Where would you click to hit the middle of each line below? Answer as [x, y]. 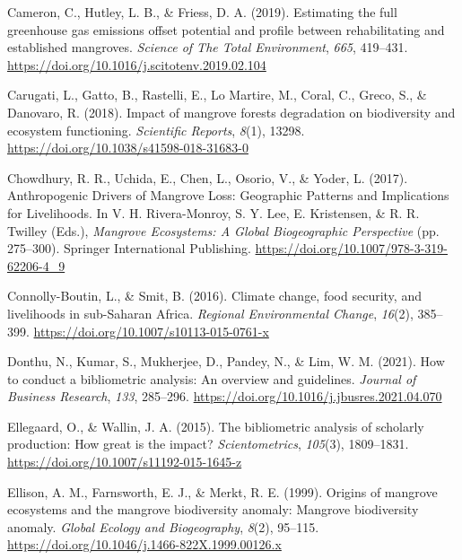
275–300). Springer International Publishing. [129, 248]
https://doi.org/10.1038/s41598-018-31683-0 [128, 148]
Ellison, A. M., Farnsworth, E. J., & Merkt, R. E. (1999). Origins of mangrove [222, 491]
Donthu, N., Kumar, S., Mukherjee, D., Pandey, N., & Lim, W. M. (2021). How [226, 361]
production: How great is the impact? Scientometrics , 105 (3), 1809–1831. [208, 444]
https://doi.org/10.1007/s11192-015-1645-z [125, 462]
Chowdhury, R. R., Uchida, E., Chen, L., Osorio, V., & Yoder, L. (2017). [208, 177]
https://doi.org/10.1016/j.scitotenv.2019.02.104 [137, 64]
